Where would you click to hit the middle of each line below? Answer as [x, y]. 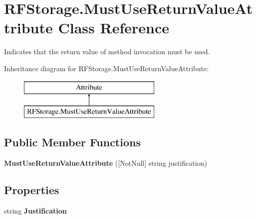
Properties [32, 189]
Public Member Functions [72, 142]
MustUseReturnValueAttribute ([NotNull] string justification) [106, 163]
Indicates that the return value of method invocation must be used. [107, 52]
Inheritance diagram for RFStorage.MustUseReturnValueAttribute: [107, 68]
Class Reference [114, 28]
